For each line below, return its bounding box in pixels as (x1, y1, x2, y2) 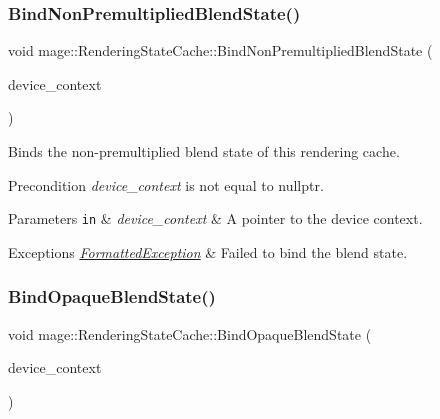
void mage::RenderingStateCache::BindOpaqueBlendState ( (8, 323, 372, 344)
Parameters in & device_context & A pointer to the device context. (8, 208, 423, 229)
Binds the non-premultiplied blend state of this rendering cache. (8, 141, 400, 161)
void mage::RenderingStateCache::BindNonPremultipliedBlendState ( (8, 40, 433, 61)
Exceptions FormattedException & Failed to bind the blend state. (8, 241, 408, 262)
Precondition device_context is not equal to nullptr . (8, 174, 324, 195)
